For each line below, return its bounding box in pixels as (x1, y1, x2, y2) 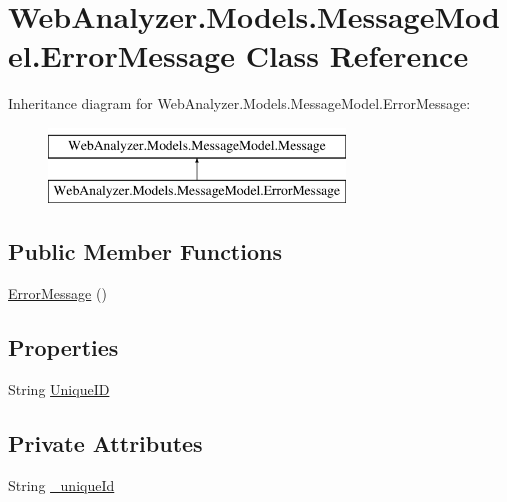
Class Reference (245, 35, 469, 76)
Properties (8, 332, 119, 363)
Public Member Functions (8, 236, 282, 267)
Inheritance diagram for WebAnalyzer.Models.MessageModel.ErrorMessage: (8, 93, 471, 114)
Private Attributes (8, 428, 203, 459)
